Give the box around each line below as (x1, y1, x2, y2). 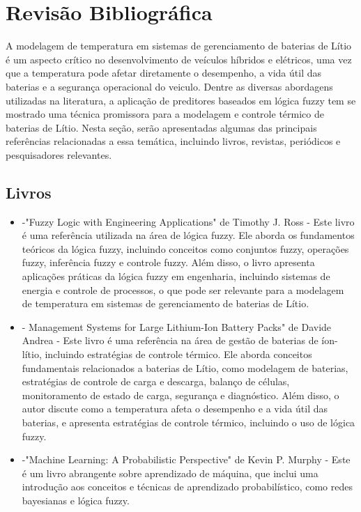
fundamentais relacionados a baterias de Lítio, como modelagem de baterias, (22, 360, 348, 375)
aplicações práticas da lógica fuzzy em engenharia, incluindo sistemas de (22, 269, 330, 284)
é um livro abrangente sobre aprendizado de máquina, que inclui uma (22, 465, 318, 480)
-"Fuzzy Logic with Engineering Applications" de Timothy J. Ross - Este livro (22, 214, 355, 228)
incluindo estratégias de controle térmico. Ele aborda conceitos (45, 347, 312, 362)
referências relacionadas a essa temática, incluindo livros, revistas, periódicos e (6, 134, 341, 148)
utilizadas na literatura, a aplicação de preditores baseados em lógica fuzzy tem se (6, 93, 356, 107)
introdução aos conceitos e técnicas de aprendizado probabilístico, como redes (22, 479, 353, 494)
